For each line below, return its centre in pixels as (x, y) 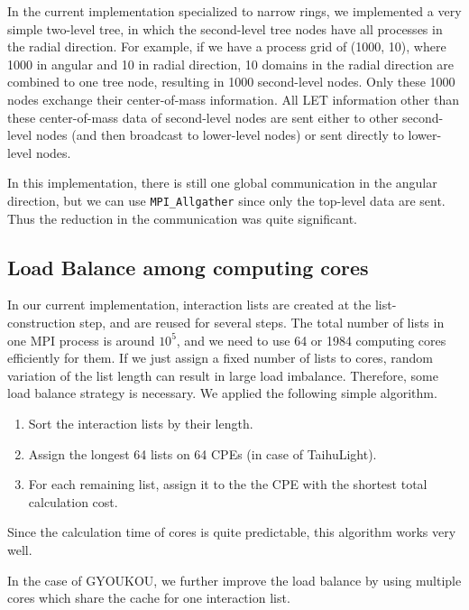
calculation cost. (73, 501)
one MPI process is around (81, 340)
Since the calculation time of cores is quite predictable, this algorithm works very (232, 532)
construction (41, 322)
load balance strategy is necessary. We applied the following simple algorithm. (222, 393)
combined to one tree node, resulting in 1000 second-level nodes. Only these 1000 (231, 82)
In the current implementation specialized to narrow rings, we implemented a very (234, 11)
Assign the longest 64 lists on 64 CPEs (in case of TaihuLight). (202, 453)
